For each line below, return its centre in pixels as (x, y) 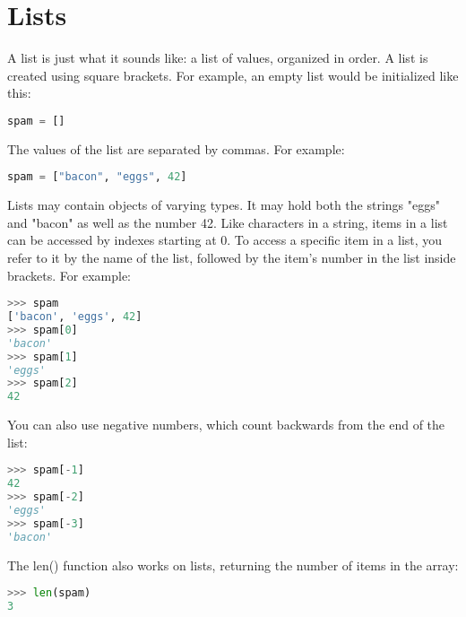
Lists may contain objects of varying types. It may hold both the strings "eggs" (224, 205)
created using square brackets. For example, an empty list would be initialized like (233, 75)
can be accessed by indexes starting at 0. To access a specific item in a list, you (225, 240)
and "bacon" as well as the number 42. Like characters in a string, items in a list (228, 222)
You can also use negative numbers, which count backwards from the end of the (226, 425)
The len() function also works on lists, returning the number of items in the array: (233, 565)
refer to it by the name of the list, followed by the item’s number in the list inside (232, 258)
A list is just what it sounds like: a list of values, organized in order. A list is (218, 58)
